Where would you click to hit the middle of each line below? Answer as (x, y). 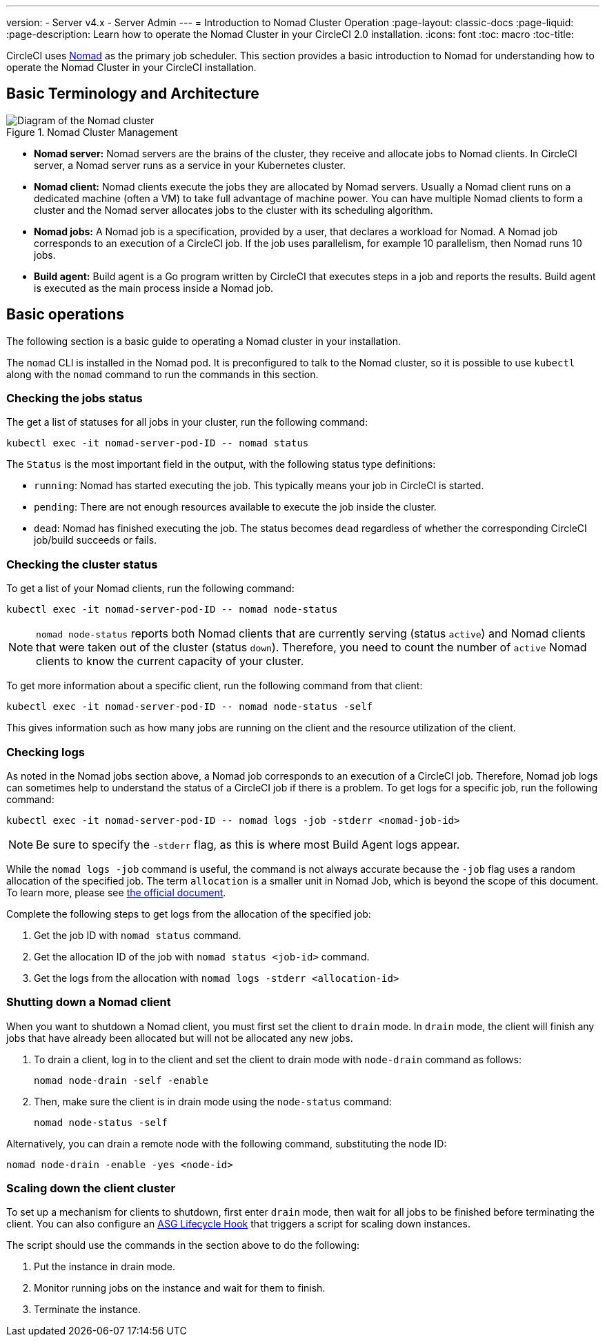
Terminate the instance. (87, 1310)
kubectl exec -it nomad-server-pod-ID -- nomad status (158, 443)
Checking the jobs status (75, 398)
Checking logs (46, 752)
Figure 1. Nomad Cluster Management (92, 132)
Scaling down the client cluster (91, 1188)
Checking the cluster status (82, 564)
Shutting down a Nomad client (89, 1002)
